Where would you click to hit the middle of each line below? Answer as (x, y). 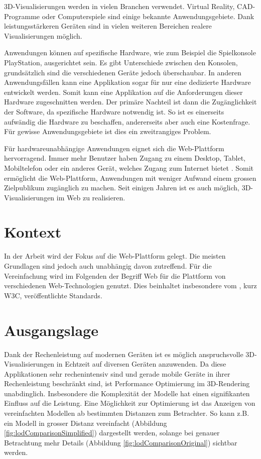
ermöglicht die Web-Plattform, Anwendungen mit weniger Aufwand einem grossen (130, 178)
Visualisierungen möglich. (43, 35)
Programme (22, 16)
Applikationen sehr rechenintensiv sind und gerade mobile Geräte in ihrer (117, 373)
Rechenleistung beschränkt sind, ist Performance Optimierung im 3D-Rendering (127, 383)
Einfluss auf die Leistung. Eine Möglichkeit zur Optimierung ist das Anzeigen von (130, 403)
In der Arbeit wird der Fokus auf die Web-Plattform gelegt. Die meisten (115, 256)
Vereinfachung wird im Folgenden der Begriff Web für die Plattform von (115, 275)
